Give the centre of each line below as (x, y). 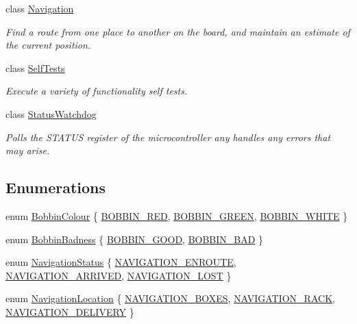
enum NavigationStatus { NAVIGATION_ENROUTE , (121, 262)
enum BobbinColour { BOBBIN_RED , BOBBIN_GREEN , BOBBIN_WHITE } (177, 215)
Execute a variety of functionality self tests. (97, 91)
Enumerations (56, 187)
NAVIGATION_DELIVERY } (70, 311)
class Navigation (40, 8)
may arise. (28, 150)
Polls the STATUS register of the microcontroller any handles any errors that (168, 137)
